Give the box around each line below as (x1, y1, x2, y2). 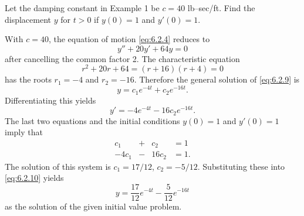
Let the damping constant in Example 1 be (5, 2, 160, 13)
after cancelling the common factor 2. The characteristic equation (5, 52, 240, 64)
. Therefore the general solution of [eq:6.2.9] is (134, 73, 300, 85)
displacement (5, 13, 52, 25)
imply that (5, 126, 43, 138)
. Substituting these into (197, 160, 285, 172)
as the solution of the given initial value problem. (5, 200, 182, 212)
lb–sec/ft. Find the (187, 2, 255, 13)
